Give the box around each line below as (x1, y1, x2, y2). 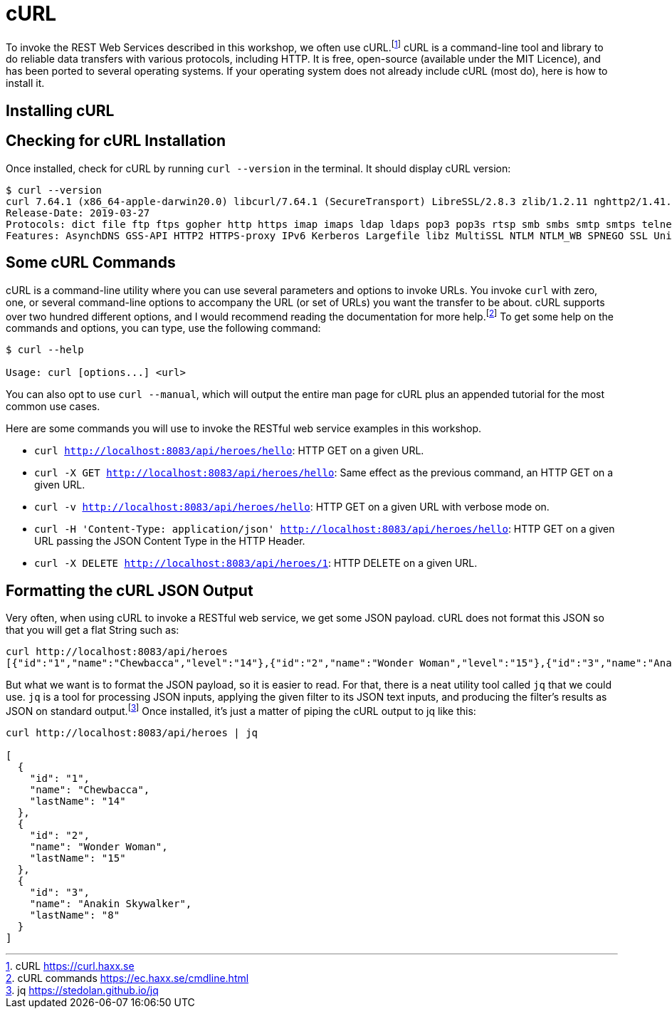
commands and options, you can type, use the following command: (6, 322, 321, 335)
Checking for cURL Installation (6, 132, 226, 150)
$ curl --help (6, 344, 84, 356)
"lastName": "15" (29, 852, 126, 864)
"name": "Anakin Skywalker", (29, 897, 192, 909)
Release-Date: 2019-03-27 (6, 207, 150, 219)
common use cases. (6, 400, 100, 413)
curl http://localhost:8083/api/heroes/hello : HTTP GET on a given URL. (34, 444, 424, 457)
